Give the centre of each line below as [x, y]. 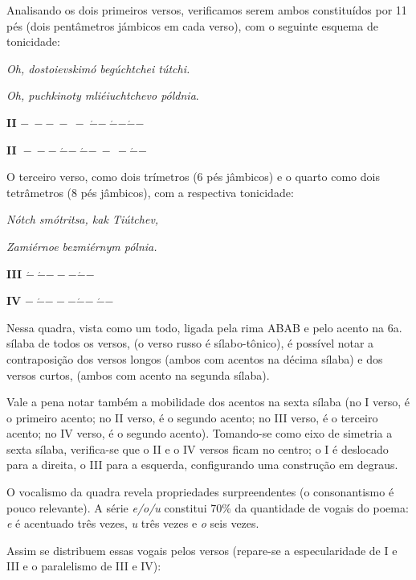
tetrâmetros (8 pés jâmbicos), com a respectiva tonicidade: [150, 192]
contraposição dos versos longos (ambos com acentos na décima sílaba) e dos [195, 358]
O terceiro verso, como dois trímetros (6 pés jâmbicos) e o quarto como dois [193, 177]
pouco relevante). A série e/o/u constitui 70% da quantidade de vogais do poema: [208, 507]
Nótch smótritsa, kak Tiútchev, [83, 219]
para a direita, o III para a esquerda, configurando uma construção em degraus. [202, 465]
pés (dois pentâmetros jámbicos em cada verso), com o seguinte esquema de [192, 25]
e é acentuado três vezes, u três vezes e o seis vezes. [133, 523]
